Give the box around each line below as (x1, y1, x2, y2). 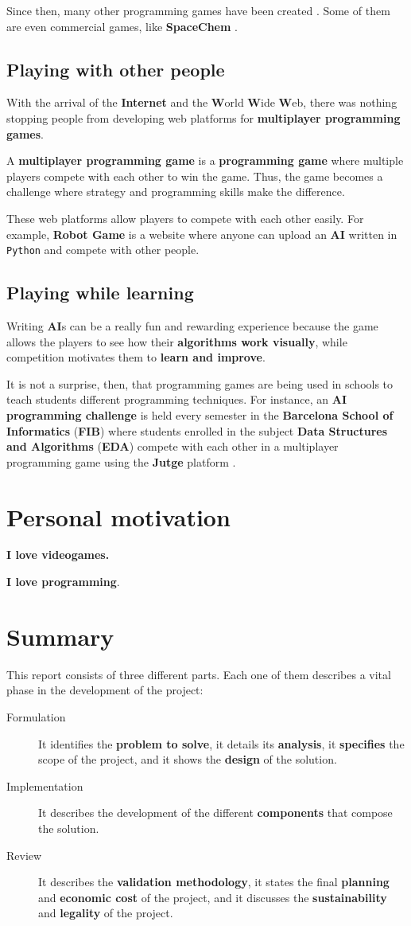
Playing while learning (6, 280, 194, 305)
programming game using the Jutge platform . (6, 453, 236, 470)
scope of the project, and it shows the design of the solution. (38, 751, 337, 768)
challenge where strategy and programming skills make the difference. (6, 183, 345, 200)
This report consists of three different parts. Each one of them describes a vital (6, 666, 391, 682)
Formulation (6, 708, 66, 725)
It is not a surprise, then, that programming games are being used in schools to (6, 375, 394, 392)
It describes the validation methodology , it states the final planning (38, 873, 390, 890)
